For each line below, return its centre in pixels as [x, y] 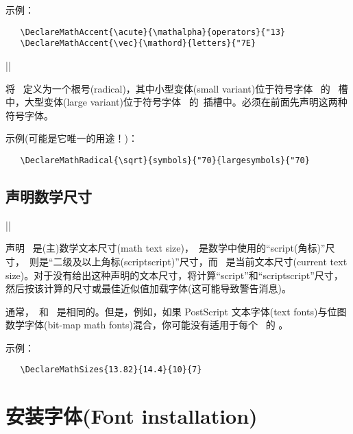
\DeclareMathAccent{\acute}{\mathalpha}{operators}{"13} [153, 32]
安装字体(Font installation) [132, 416]
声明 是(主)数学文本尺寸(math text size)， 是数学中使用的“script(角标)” [166, 248]
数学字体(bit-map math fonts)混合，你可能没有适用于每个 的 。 [147, 325]
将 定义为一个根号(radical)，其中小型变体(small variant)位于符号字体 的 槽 [177, 88]
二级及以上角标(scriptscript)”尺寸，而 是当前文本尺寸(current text [200, 261]
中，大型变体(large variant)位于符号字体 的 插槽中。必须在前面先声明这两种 [176, 102]
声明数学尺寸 [49, 196]
